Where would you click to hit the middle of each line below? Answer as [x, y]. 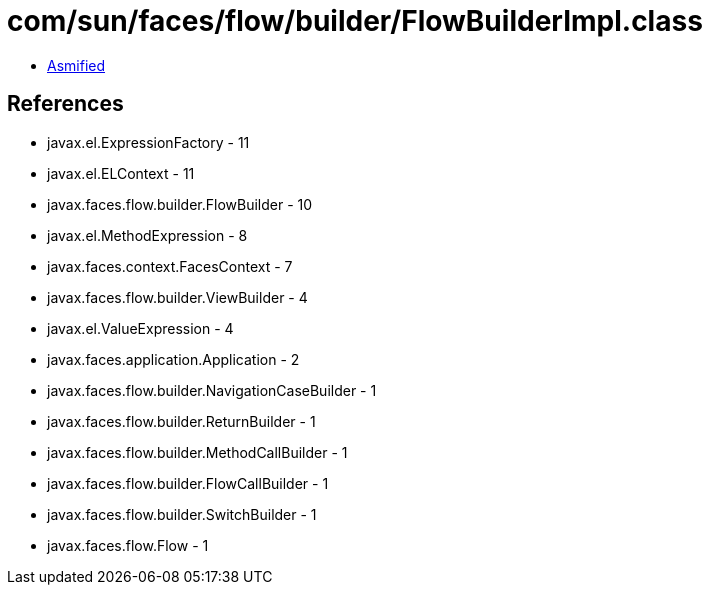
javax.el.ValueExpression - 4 [140, 328]
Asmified [76, 65]
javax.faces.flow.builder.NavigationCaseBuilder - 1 [212, 390]
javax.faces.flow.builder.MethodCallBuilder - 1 [197, 452]
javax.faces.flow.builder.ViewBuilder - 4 [177, 297]
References [65, 104]
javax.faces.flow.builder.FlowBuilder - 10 [180, 204]
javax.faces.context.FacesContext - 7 [170, 266]
